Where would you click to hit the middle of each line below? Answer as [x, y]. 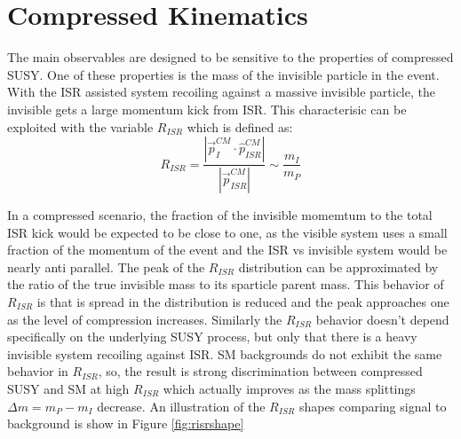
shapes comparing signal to [373, 406]
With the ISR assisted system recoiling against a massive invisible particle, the [221, 92]
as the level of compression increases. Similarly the [145, 319]
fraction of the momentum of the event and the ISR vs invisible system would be [227, 250]
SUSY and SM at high [68, 388]
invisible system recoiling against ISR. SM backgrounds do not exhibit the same [225, 353]
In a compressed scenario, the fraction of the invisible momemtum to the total [220, 214]
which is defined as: [240, 126]
